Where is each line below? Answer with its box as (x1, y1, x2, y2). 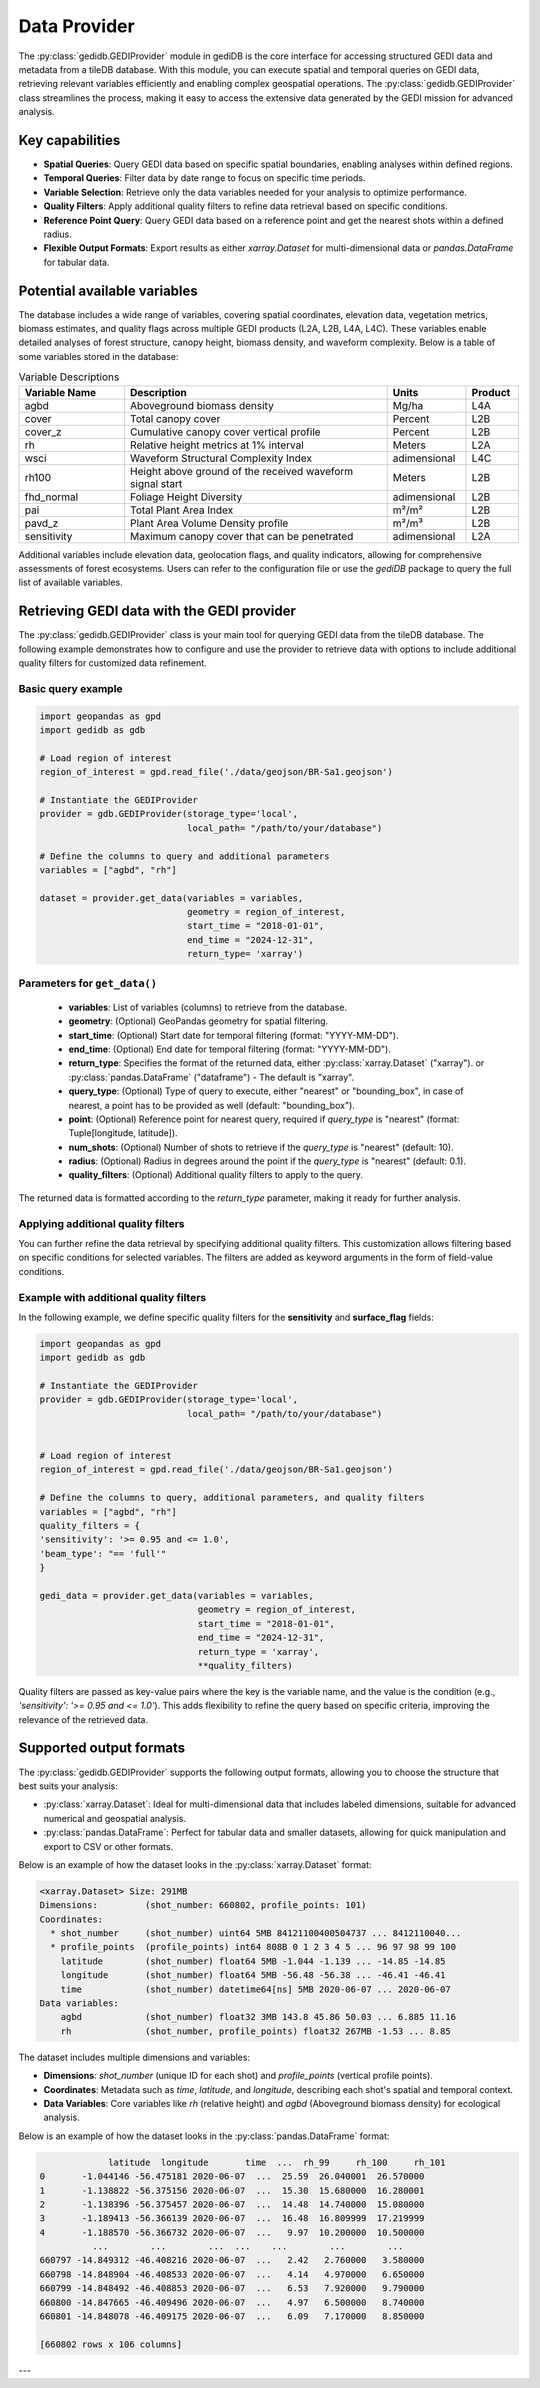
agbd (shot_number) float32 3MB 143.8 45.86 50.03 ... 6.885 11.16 (60, 2011, 457, 2023)
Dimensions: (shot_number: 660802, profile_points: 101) (39, 1900, 367, 1911)
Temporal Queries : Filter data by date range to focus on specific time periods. (43, 172, 366, 184)
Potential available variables (18, 282, 199, 299)
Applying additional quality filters (18, 1216, 185, 1230)
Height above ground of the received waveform (130, 464, 354, 478)
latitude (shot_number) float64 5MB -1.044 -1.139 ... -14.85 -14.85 (60, 1955, 446, 1967)
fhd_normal (24, 490, 79, 504)
